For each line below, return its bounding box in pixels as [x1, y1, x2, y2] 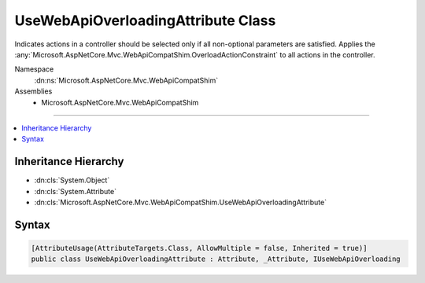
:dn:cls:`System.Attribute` [34, 186, 117, 196]
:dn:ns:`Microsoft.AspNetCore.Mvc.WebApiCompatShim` [34, 75, 219, 85]
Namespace [14, 64, 54, 74]
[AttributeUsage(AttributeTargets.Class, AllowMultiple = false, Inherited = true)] [31, 244, 368, 252]
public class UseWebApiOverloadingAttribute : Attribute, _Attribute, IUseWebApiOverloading [31, 255, 401, 263]
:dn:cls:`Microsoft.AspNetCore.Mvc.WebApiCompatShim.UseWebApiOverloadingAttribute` [34, 197, 327, 207]
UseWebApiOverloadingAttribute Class [14, 12, 276, 29]
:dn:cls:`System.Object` [34, 175, 110, 185]
